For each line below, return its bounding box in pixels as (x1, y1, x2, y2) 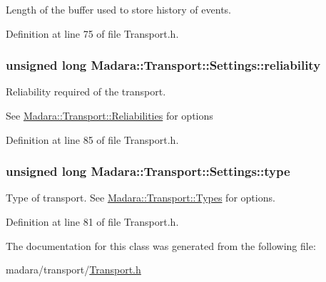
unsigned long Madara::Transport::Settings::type (6, 162, 290, 180)
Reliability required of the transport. (6, 84, 166, 99)
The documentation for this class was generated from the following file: (6, 238, 316, 253)
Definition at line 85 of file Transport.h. (6, 132, 179, 147)
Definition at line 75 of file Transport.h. (6, 26, 179, 41)
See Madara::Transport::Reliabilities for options (6, 108, 213, 122)
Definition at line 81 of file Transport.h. (6, 214, 179, 229)
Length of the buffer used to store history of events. (6, 2, 231, 16)
